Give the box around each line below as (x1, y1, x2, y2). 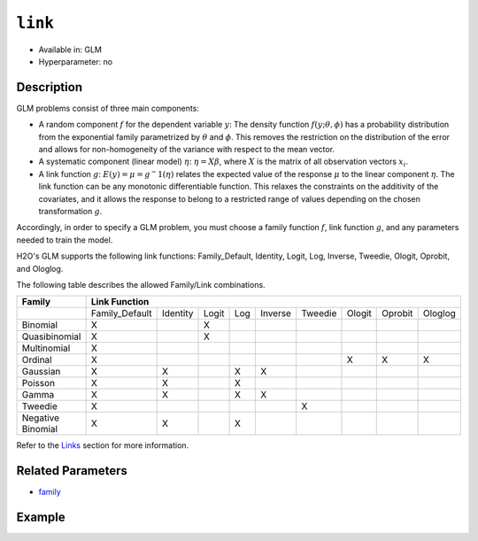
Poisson (21, 377, 56, 390)
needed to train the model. (16, 235, 113, 245)
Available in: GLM (38, 44, 102, 55)
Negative (21, 412, 60, 424)
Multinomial (21, 342, 71, 354)
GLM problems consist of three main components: (16, 103, 199, 113)
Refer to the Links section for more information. (16, 440, 189, 451)
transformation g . (38, 205, 103, 216)
